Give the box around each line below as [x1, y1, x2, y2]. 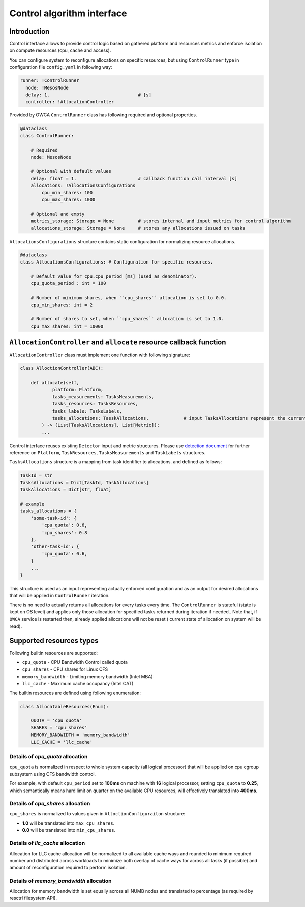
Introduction [9, 27, 50, 36]
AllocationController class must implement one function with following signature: [9, 352, 190, 358]
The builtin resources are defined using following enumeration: [9, 690, 141, 696]
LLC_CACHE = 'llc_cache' [30, 739, 93, 745]
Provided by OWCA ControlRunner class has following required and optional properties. [9, 112, 197, 118]
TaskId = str [20, 473, 53, 478]
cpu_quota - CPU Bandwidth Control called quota [22, 659, 128, 665]
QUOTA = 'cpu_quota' [30, 718, 82, 723]
